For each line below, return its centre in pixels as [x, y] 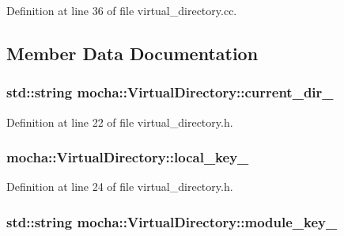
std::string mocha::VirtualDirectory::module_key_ [172, 221]
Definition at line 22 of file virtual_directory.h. [120, 122]
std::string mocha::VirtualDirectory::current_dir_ [170, 92]
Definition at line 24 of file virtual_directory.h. [120, 187]
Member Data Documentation [132, 53]
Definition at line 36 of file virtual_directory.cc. [122, 10]
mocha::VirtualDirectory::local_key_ [128, 157]
